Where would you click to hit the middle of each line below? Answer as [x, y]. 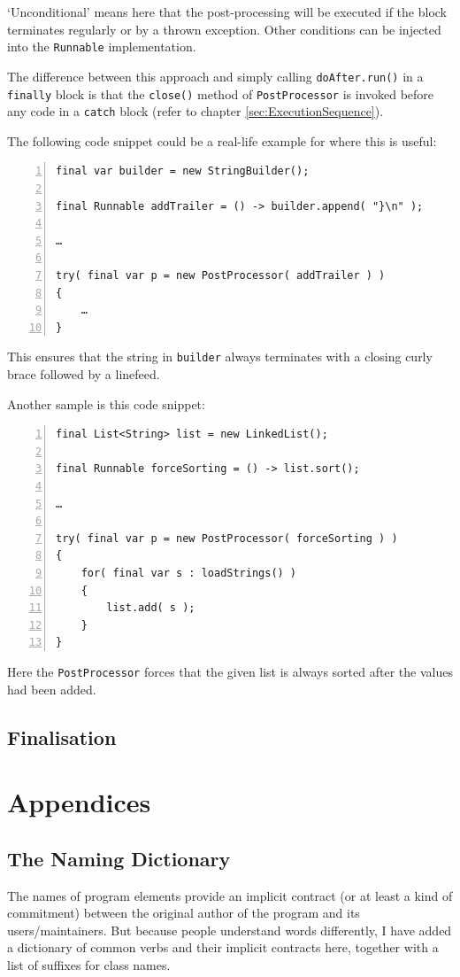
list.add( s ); [151, 608]
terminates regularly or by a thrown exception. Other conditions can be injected [224, 29]
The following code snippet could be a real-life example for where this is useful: [222, 140]
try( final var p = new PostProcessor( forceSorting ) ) [227, 538]
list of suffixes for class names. [89, 964]
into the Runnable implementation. [102, 47]
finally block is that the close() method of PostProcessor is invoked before [221, 93]
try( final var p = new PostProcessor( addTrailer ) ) [221, 275]
